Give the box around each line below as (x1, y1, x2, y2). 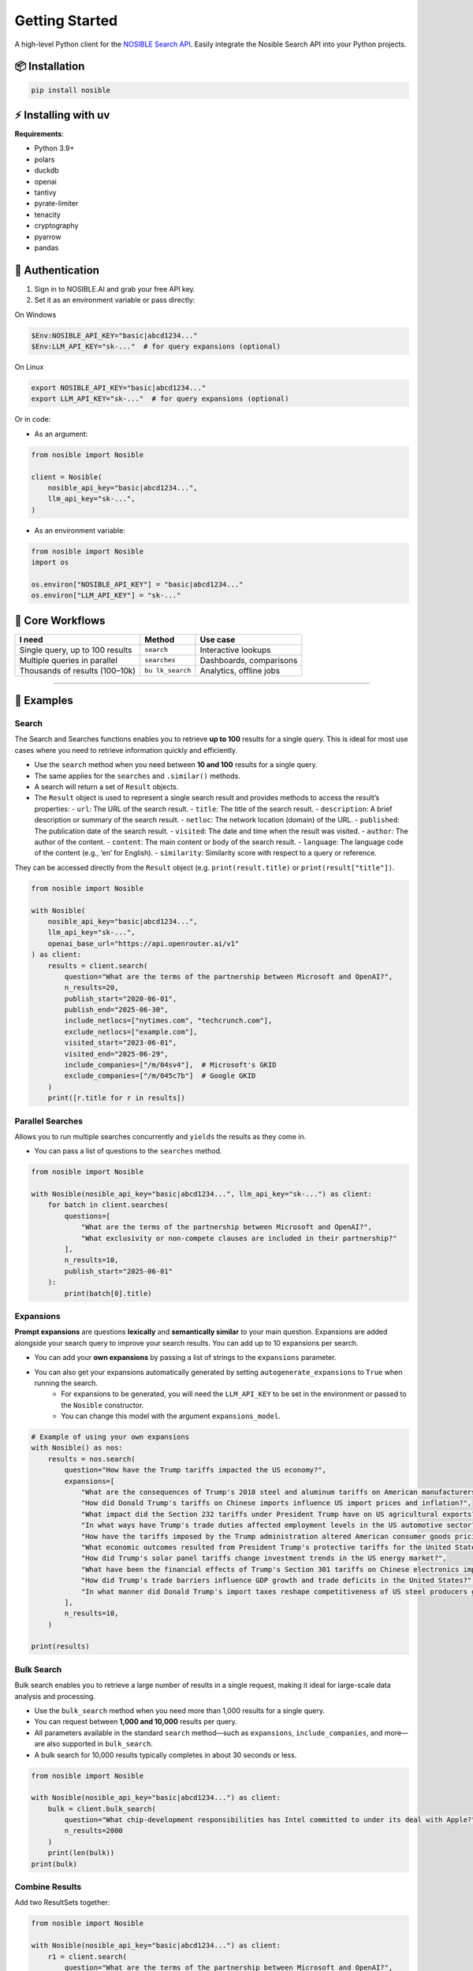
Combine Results (14, 1881, 82, 1892)
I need (19, 634, 43, 645)
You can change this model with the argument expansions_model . (61, 1411, 281, 1421)
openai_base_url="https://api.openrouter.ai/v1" (47, 939, 240, 948)
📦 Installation (14, 60, 85, 73)
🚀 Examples (14, 694, 74, 707)
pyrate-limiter (34, 199, 79, 208)
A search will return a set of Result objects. (34, 782, 179, 792)
